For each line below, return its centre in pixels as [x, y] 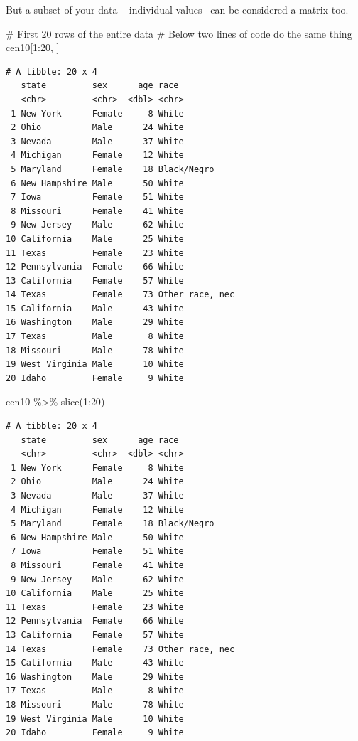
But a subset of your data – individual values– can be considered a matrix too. [177, 9]
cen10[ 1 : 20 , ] [33, 47]
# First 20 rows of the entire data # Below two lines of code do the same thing [179, 33]
